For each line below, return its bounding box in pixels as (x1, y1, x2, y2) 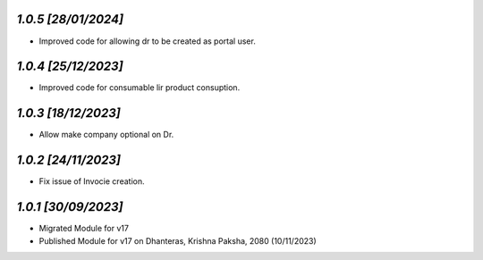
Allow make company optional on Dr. (38, 130, 174, 140)
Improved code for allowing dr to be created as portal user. (38, 36, 257, 46)
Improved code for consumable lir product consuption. (38, 82, 241, 93)
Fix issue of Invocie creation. (38, 176, 145, 187)
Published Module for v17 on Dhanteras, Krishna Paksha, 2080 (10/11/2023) (38, 235, 317, 246)
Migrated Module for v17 (38, 223, 130, 234)
